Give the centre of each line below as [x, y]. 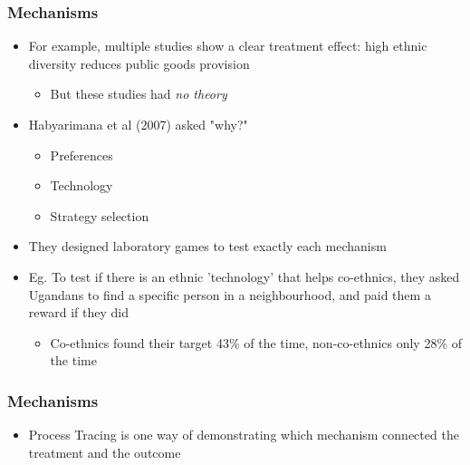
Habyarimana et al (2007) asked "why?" [138, 124]
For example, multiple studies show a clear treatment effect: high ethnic [228, 46]
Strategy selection [100, 215]
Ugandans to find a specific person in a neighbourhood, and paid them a [230, 294]
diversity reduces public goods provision [139, 63]
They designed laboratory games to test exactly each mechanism [207, 246]
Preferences [82, 155]
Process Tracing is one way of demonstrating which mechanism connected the [244, 435]
